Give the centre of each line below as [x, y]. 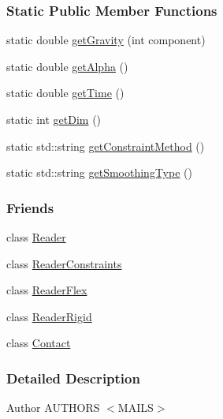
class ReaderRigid [49, 316]
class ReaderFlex [47, 290]
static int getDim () [54, 119]
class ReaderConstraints [64, 263]
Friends [30, 207]
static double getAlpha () [67, 66]
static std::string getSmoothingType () [99, 172]
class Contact [39, 343]
